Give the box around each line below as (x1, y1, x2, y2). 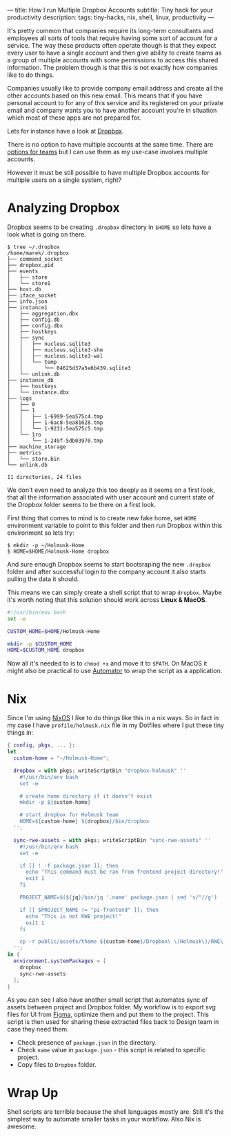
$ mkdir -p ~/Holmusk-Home (7, 542, 85, 549)
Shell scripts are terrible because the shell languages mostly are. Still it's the (7, 1108, 224, 1116)
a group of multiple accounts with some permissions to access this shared (7, 56, 219, 64)
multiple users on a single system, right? (7, 176, 122, 184)
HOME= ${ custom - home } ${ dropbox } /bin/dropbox (19, 818, 150, 825)
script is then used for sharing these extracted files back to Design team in (7, 1018, 219, 1026)
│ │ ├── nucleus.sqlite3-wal (7, 352, 103, 359)
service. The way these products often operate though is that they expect (7, 42, 217, 49)
